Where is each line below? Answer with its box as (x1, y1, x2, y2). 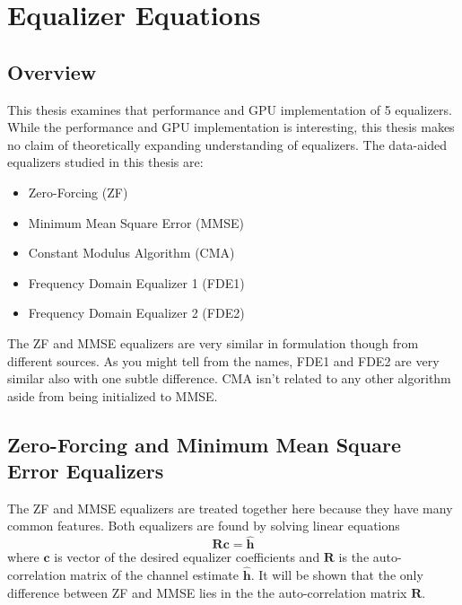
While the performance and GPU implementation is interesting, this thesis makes (7, 118, 455, 136)
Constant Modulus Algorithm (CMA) (28, 243, 235, 262)
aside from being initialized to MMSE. (7, 386, 218, 405)
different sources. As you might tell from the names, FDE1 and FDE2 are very (7, 351, 440, 370)
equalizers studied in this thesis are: (7, 153, 204, 171)
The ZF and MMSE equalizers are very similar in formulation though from (7, 333, 419, 352)
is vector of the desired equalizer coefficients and (54, 548, 320, 566)
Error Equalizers (7, 457, 164, 485)
